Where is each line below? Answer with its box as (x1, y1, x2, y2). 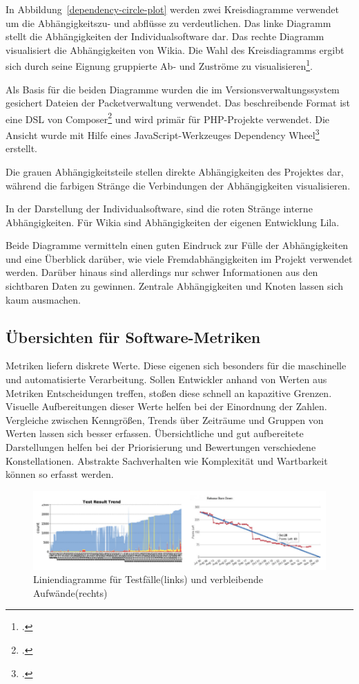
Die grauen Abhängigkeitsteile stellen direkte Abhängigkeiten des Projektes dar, (6, 164, 344, 178)
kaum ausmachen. (6, 292, 81, 306)
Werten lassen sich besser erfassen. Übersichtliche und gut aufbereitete (6, 426, 304, 441)
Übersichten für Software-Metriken (6, 326, 261, 347)
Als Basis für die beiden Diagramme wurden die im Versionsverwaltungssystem (6, 82, 340, 96)
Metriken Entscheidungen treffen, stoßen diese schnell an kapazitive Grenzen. (6, 385, 332, 400)
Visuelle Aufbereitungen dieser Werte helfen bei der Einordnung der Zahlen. (6, 399, 327, 414)
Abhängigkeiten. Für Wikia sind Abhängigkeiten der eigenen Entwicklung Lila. (6, 214, 340, 229)
